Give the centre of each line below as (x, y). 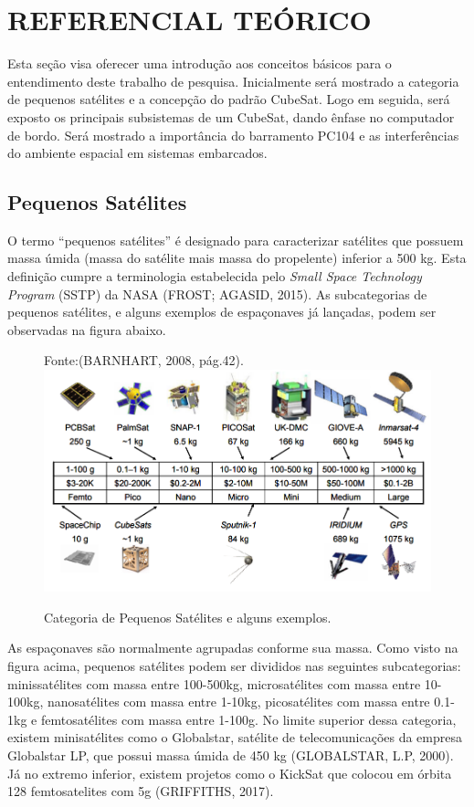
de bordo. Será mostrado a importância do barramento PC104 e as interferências (233, 135)
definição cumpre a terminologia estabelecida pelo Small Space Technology (215, 276)
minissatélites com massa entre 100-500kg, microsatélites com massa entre (214, 683)
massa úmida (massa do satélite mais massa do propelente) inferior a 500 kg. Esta (237, 258)
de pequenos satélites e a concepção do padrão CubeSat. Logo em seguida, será (229, 99)
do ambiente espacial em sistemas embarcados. (137, 153)
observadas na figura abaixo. (87, 329)
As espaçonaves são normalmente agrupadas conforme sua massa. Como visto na (233, 648)
